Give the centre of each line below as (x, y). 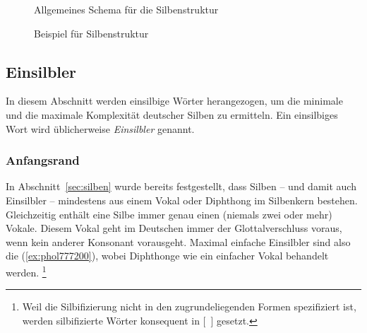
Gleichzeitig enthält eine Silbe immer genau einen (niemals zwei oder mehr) (169, 214)
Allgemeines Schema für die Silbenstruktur (126, 9)
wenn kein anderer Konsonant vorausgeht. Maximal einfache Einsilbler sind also (178, 241)
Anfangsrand (43, 160)
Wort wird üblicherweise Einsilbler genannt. (100, 128)
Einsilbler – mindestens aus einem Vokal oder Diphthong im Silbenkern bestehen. (182, 200)
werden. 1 (26, 271)
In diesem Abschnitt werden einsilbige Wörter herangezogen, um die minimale (174, 101)
